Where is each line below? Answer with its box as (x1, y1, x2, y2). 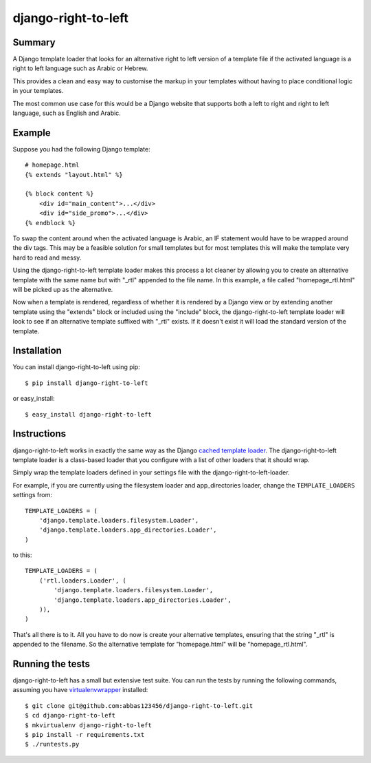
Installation (12, 345, 62, 357)
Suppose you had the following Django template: (12, 145, 150, 153)
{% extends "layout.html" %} (25, 171, 123, 178)
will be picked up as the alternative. (12, 286, 113, 293)
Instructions (12, 428, 67, 440)
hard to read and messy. (12, 253, 82, 262)
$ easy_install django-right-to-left (25, 410, 153, 418)
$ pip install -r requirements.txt (25, 731, 145, 739)
